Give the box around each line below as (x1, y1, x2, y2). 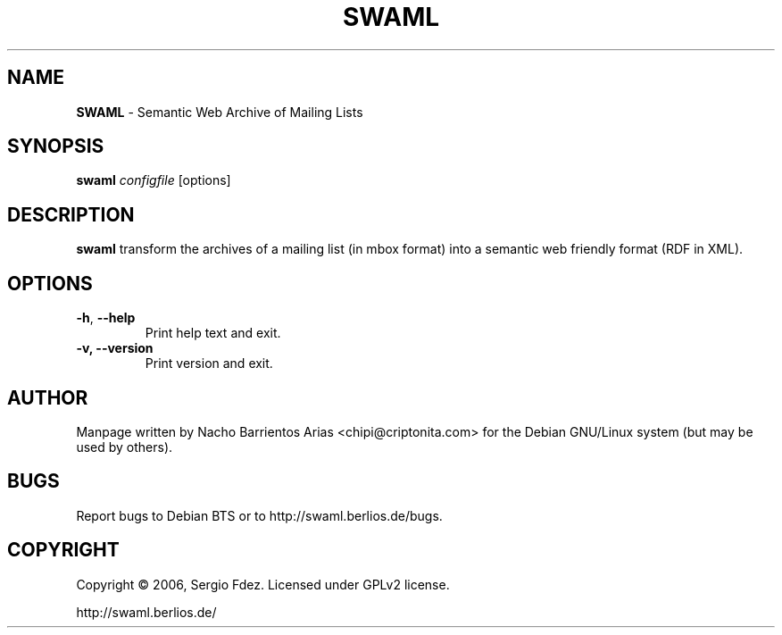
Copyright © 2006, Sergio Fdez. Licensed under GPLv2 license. (76, 576, 450, 592)
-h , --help (76, 310, 136, 326)
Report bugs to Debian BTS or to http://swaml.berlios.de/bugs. (76, 507, 443, 523)
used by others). (76, 439, 173, 455)
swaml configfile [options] (76, 172, 231, 188)
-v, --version (76, 340, 154, 356)
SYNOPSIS (7, 135, 104, 158)
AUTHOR (7, 386, 88, 409)
